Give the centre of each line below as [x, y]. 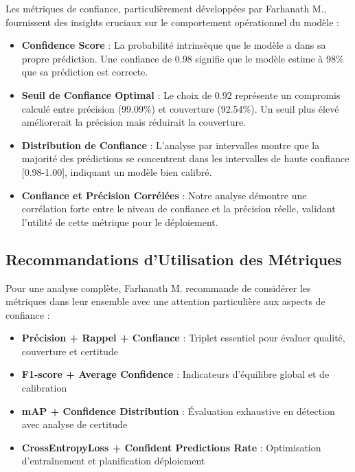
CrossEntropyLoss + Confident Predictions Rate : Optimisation [171, 447]
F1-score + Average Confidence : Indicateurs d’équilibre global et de [175, 374]
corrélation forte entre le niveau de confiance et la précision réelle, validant [179, 209]
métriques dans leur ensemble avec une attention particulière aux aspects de [165, 301]
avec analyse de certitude [75, 424]
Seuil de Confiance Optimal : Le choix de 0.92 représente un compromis [181, 94]
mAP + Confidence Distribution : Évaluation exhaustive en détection [178, 411]
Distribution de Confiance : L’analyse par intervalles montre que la [171, 145]
